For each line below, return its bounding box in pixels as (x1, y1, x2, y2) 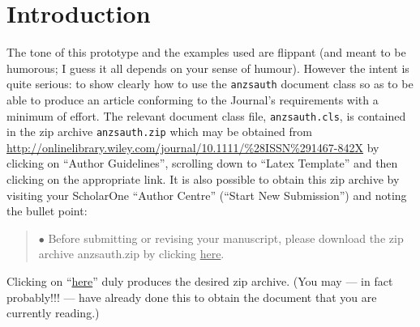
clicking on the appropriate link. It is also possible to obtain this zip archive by (6, 171, 400, 188)
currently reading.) (6, 304, 100, 321)
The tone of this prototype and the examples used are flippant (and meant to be (6, 44, 406, 61)
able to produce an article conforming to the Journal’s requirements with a (6, 91, 379, 108)
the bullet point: (6, 202, 88, 219)
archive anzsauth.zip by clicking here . (38, 245, 225, 262)
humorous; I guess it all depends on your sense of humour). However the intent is (6, 59, 409, 76)
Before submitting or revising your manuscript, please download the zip (48, 229, 404, 246)
